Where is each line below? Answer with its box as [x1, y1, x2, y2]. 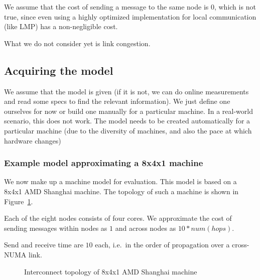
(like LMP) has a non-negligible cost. [4, 21, 118, 32]
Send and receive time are [4, 239, 83, 250]
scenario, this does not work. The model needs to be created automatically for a [4, 115, 250, 126]
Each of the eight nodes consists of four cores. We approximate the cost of [4, 213, 232, 223]
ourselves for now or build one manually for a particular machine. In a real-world [4, 105, 253, 116]
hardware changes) [4, 135, 61, 146]
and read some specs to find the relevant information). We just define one [4, 96, 230, 106]
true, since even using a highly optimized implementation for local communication [4, 11, 256, 22]
